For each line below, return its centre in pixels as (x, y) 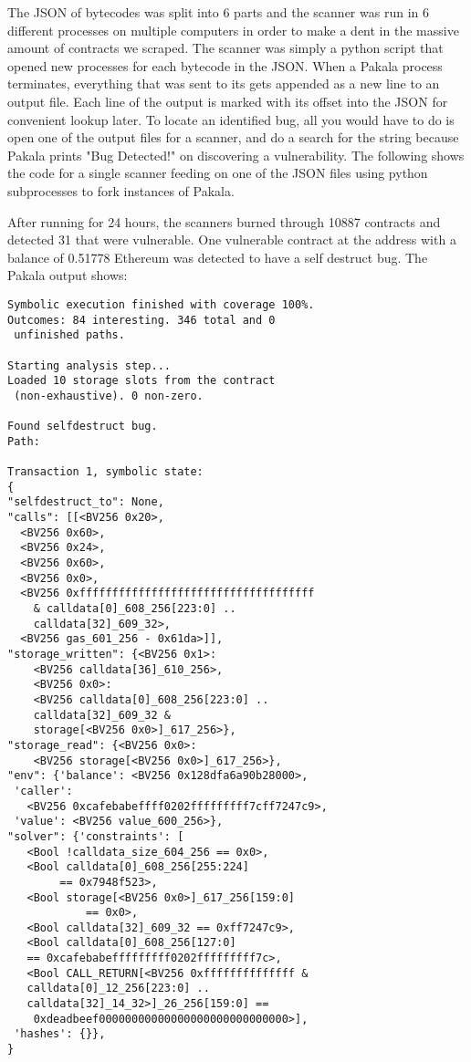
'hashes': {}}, (60, 1034)
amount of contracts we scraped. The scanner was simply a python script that (225, 48)
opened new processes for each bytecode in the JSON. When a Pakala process (225, 65)
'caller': (43, 791)
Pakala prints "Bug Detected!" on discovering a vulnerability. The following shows (236, 155)
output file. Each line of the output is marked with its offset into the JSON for (228, 101)
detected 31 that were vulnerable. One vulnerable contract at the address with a (232, 239)
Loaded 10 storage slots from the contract (141, 381)
